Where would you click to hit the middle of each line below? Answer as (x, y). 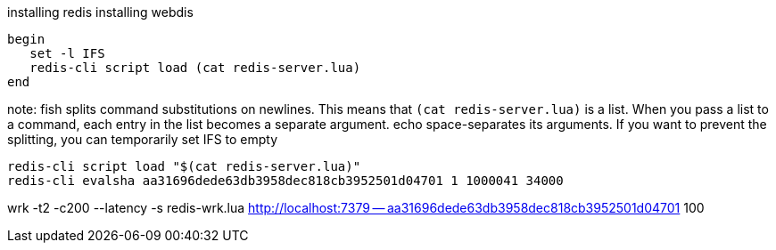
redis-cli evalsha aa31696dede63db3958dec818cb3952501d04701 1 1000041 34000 (285, 181)
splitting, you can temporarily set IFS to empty (143, 139)
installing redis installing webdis (100, 12)
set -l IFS (67, 53)
